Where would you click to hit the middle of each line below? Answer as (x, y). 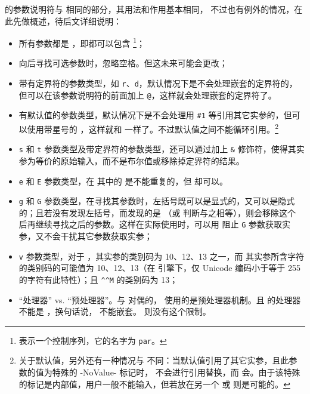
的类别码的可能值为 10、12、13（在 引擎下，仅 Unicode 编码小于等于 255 (159, 268)
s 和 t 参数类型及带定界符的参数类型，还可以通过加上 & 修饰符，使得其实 (162, 149)
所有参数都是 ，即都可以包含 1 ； (82, 42)
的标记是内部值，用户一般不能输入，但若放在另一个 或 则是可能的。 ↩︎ (154, 384)
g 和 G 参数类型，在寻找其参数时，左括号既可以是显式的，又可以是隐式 (157, 201)
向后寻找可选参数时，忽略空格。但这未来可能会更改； (123, 63)
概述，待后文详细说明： (75, 21)
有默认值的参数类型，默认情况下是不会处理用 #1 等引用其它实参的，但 (155, 115)
